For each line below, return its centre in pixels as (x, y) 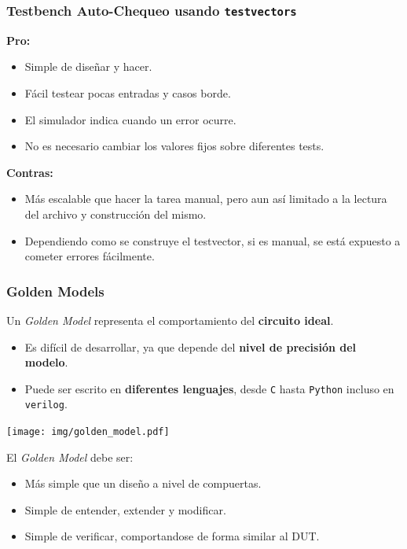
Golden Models (55, 291)
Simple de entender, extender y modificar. (125, 509)
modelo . (46, 362)
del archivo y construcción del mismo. (115, 214)
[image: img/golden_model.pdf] (88, 432)
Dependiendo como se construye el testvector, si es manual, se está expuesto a (213, 240)
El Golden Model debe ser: (70, 457)
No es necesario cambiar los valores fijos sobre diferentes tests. (174, 146)
